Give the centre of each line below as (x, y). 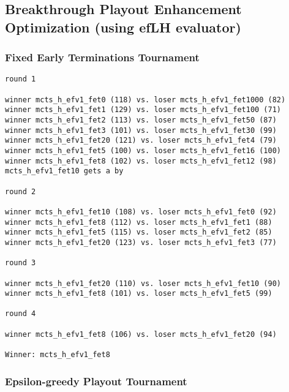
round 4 (21, 314)
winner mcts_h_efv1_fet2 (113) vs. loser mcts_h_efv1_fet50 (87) (141, 120)
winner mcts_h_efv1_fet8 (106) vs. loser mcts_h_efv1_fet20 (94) (141, 334)
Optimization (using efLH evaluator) (123, 27)
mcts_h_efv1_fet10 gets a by (64, 171)
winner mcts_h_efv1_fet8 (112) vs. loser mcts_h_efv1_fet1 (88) (139, 222)
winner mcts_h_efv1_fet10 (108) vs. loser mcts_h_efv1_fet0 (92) (141, 212)
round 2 (21, 191)
